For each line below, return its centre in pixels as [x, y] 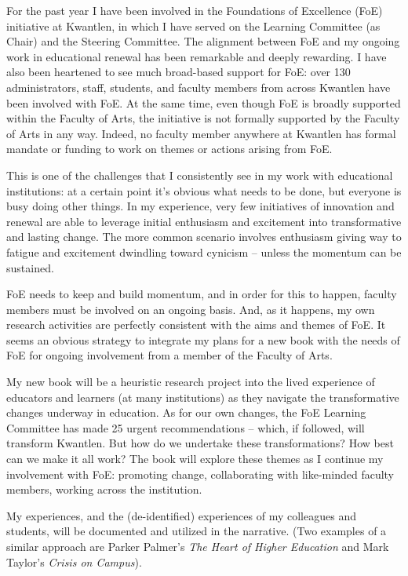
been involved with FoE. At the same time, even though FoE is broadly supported [204, 102]
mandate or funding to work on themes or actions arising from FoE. [169, 149]
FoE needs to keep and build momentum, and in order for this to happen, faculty [202, 294]
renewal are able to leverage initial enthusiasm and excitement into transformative [204, 221]
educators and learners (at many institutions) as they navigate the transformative [203, 397]
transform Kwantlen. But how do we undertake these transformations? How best [200, 443]
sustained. [30, 267]
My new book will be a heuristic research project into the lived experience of [191, 382]
